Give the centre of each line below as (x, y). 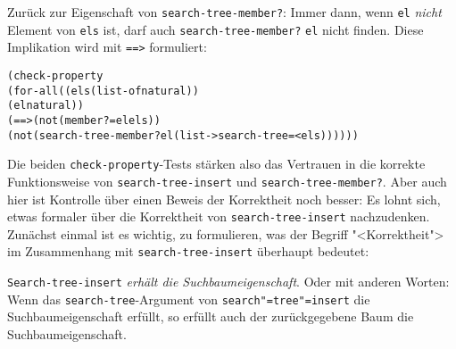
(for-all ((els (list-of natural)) (103, 91)
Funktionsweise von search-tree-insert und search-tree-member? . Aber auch (227, 181)
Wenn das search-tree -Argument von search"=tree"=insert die (189, 299)
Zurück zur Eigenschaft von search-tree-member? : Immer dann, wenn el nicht (224, 12)
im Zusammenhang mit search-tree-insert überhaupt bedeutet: (188, 251)
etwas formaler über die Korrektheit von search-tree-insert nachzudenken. (219, 216)
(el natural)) (46, 106)
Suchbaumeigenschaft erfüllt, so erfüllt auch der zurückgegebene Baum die (211, 316)
